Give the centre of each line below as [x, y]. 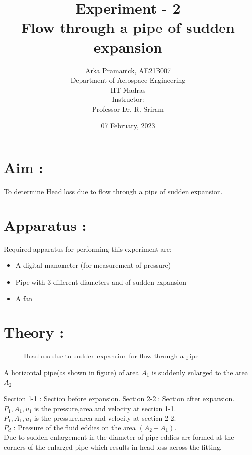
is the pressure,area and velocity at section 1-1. [105, 408]
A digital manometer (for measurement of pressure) [93, 265]
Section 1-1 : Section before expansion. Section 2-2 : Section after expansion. [119, 398]
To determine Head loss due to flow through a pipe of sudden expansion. [113, 191]
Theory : [34, 332]
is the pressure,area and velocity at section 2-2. [105, 418]
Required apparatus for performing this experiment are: [88, 248]
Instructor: [128, 99]
